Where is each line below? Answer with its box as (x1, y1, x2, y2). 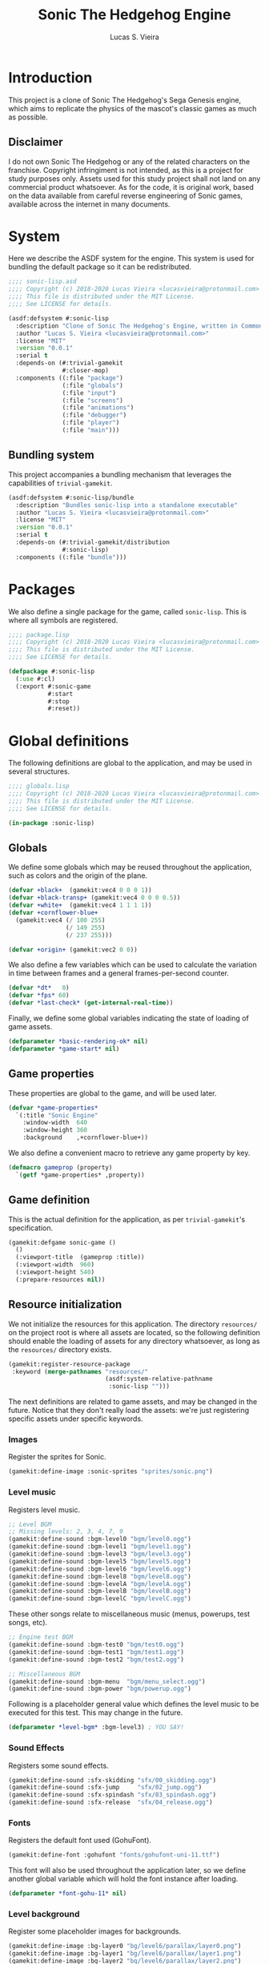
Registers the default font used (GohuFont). (8, 1836, 152, 1845)
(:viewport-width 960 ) (15, 1261, 94, 1269)
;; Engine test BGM (8, 1633, 74, 1641)
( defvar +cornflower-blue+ (8, 909, 98, 917)
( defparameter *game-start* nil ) (8, 1044, 120, 1052)
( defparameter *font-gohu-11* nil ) (8, 1890, 127, 1898)
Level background (8, 1908, 80, 1919)
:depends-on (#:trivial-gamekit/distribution (15, 538, 171, 546)
